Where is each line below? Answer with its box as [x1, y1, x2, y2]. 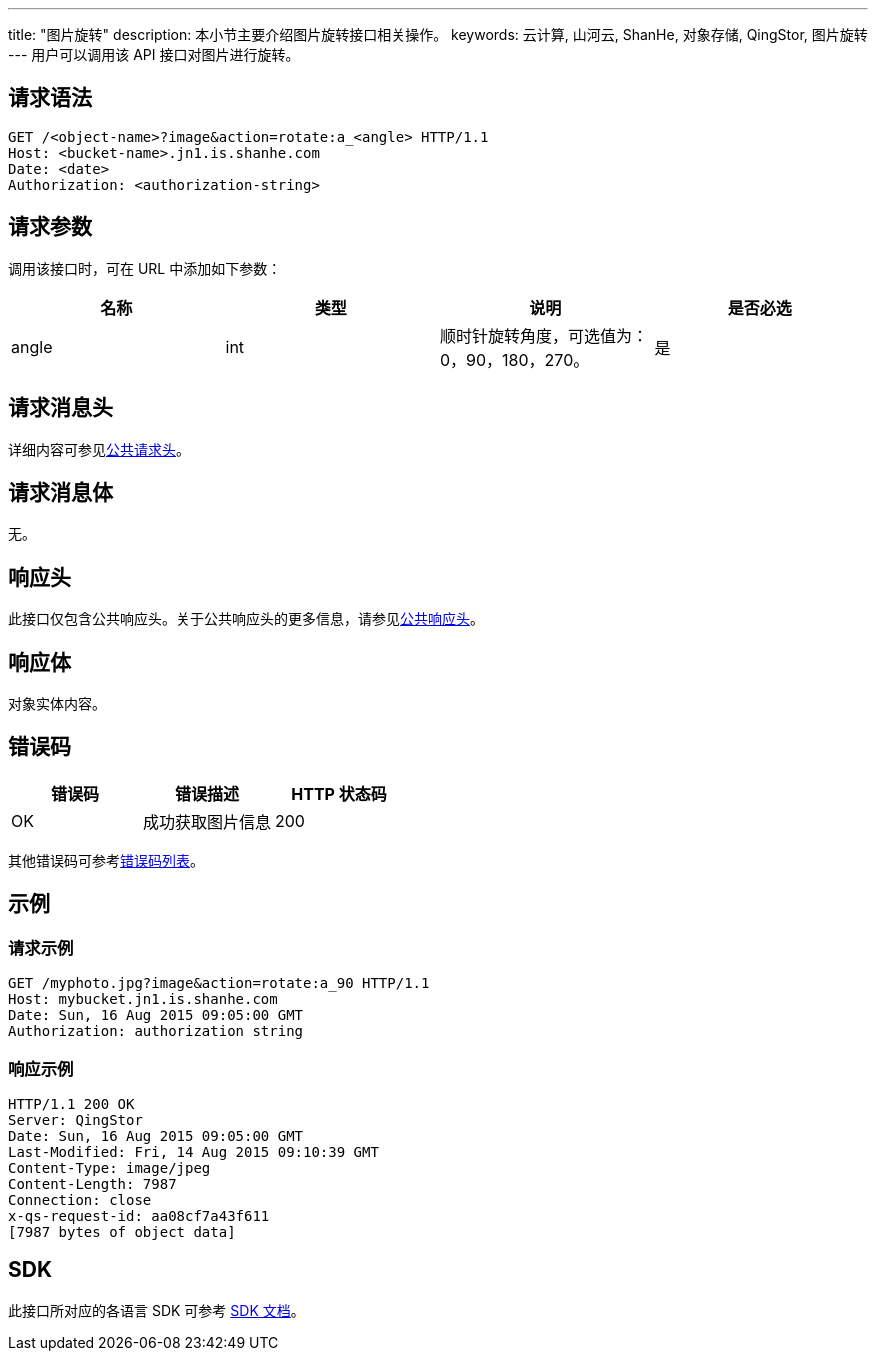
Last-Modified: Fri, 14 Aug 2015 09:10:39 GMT [8, 1143, 379, 1160]
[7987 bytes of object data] [8, 1223, 236, 1240]
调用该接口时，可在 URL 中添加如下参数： [8, 259, 282, 277]
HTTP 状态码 [291, 783, 387, 804]
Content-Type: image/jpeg [8, 1159, 211, 1176]
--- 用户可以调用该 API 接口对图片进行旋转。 [8, 46, 300, 63]
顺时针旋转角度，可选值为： [440, 325, 649, 346]
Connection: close [8, 1191, 152, 1208]
